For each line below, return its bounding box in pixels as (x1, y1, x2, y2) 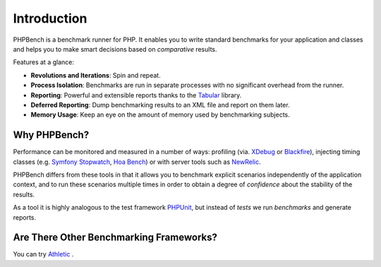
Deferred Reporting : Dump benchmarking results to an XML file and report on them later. (30, 100, 290, 109)
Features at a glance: (13, 58, 74, 66)
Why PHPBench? (13, 129, 90, 141)
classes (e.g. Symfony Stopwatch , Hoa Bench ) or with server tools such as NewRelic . (13, 158, 261, 166)
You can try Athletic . (13, 250, 74, 259)
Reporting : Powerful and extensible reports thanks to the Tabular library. (30, 90, 242, 99)
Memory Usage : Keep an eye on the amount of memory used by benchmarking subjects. (30, 110, 291, 119)
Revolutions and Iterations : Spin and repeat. (30, 71, 162, 79)
